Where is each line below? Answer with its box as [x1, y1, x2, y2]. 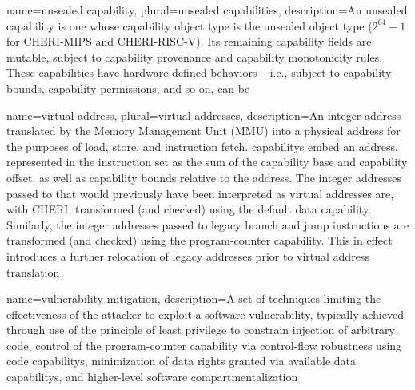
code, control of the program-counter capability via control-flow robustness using [6, 336, 402, 353]
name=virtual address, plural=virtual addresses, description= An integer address [6, 106, 401, 123]
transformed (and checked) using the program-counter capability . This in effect [6, 232, 393, 249]
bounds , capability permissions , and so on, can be [6, 79, 250, 96]
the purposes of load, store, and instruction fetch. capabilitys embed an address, [6, 137, 398, 154]
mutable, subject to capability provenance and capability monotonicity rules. [6, 48, 383, 65]
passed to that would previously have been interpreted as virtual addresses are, [6, 185, 394, 201]
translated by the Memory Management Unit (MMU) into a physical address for [6, 122, 401, 139]
